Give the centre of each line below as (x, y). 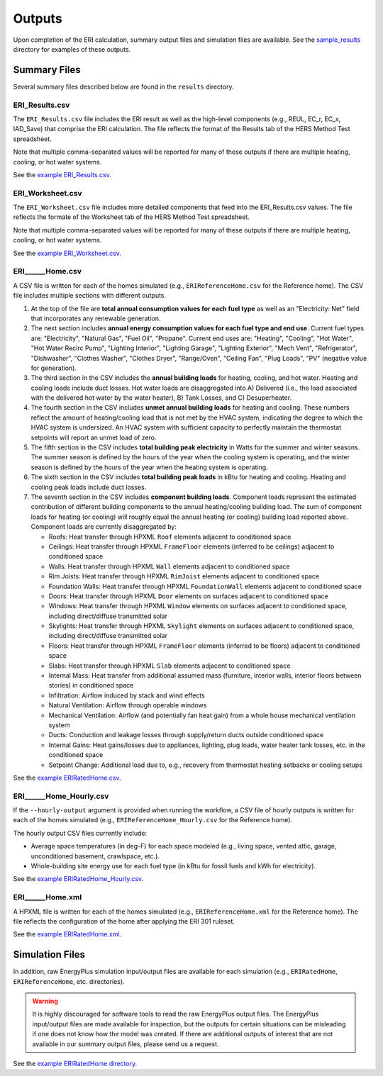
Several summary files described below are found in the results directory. (123, 86)
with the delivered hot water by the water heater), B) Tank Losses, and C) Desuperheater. (161, 398)
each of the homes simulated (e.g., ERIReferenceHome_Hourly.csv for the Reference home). (153, 820)
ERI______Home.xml (48, 897)
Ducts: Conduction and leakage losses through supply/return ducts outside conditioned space (186, 735)
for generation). (54, 368)
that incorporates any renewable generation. (96, 318)
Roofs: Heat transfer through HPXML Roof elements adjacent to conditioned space (170, 537)
